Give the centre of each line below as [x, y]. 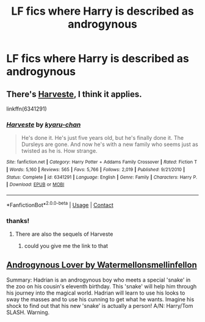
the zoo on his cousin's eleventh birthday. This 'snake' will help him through [102, 286]
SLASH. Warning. [28, 312]
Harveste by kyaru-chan [44, 125]
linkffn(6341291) [27, 109]
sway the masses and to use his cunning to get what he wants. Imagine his [100, 299]
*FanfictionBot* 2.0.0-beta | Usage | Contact [60, 204]
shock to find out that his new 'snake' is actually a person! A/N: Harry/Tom [100, 306]
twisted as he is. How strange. [59, 151]
